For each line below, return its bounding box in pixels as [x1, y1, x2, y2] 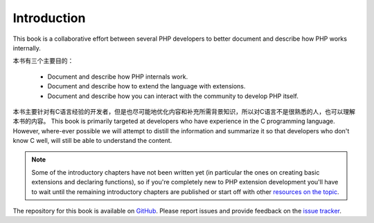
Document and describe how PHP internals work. [47, 72, 188, 81]
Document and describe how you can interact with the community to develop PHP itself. [47, 92, 299, 100]
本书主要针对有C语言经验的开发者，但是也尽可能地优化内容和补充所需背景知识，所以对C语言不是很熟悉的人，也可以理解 [12, 107, 356, 115]
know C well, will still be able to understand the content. [12, 137, 172, 145]
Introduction [12, 10, 86, 26]
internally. [12, 43, 42, 52]
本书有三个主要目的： [12, 57, 74, 65]
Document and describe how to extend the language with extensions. [47, 82, 246, 90]
